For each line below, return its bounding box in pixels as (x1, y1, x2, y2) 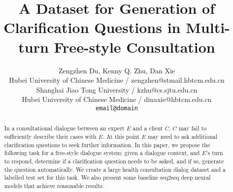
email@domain (96, 104, 138, 112)
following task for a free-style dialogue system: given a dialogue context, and (4, 149, 200, 157)
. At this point (102, 132, 140, 140)
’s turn (206, 149, 223, 157)
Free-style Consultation (54, 36, 215, 57)
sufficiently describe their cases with (4, 132, 97, 140)
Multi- (186, 17, 230, 37)
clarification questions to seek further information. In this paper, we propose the (4, 140, 210, 149)
